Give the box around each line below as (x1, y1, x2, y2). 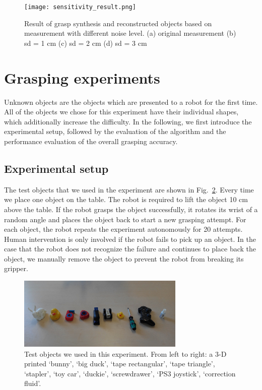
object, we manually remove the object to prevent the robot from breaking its (4, 253, 244, 264)
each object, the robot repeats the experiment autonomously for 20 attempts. (4, 224, 243, 234)
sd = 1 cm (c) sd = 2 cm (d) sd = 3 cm (24, 37, 147, 48)
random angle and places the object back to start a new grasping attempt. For (4, 214, 246, 224)
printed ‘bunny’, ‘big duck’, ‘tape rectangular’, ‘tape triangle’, (24, 358, 215, 369)
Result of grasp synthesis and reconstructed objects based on (24, 18, 212, 28)
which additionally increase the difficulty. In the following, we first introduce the (4, 116, 252, 126)
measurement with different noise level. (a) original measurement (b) (24, 28, 236, 38)
